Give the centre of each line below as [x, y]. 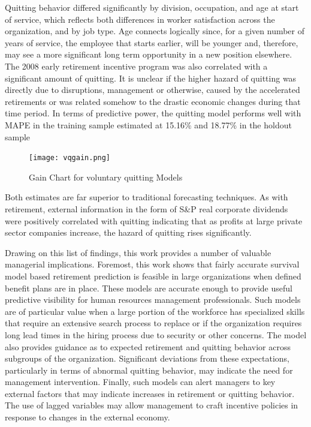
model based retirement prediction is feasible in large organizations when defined [153, 276]
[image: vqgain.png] [70, 158]
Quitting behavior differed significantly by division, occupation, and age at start [152, 7]
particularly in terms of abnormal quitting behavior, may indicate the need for [149, 370]
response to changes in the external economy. [87, 417]
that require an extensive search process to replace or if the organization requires [153, 323]
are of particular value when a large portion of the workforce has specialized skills [155, 311]
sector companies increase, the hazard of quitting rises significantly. [128, 232]
